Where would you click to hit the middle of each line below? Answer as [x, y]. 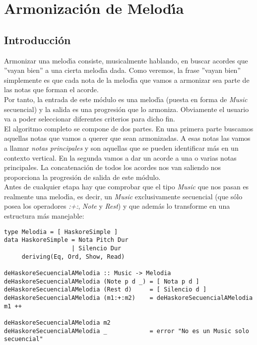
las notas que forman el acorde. [51, 89]
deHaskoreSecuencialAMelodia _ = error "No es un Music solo [127, 331]
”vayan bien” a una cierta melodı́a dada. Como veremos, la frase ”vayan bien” [123, 70]
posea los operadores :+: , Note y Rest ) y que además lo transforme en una [117, 206]
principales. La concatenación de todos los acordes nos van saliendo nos [113, 167]
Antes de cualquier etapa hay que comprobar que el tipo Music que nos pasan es [127, 187]
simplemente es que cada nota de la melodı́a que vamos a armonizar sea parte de [127, 80]
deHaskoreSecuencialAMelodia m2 [57, 322]
